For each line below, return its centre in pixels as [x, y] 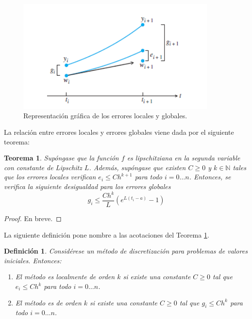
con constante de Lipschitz [43, 167]
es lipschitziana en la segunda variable [184, 158]
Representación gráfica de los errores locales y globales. [105, 116]
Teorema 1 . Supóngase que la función [61, 158]
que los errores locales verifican [50, 177]
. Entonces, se [210, 177]
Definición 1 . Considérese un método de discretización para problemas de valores [126, 251]
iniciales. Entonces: [33, 260]
